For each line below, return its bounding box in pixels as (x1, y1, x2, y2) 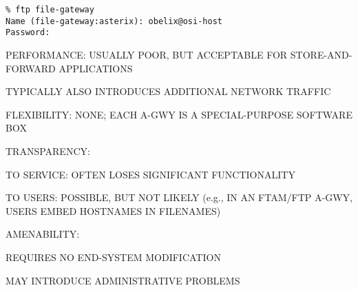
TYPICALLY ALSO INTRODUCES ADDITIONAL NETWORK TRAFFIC (6, 84, 331, 99)
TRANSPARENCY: (6, 143, 90, 158)
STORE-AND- (290, 47, 352, 61)
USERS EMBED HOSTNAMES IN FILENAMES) (6, 203, 221, 218)
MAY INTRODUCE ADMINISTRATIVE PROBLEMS (6, 273, 240, 287)
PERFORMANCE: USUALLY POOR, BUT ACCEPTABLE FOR (6, 47, 288, 61)
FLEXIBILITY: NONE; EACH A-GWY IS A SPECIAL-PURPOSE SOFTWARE (6, 107, 352, 121)
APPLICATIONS (59, 61, 133, 75)
